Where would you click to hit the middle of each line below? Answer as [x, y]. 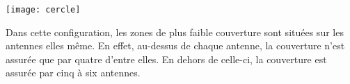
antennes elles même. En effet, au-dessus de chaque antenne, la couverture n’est [175, 45]
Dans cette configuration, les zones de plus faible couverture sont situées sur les [175, 32]
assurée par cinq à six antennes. [73, 73]
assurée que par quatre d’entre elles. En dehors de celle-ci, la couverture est [166, 59]
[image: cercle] [43, 10]
